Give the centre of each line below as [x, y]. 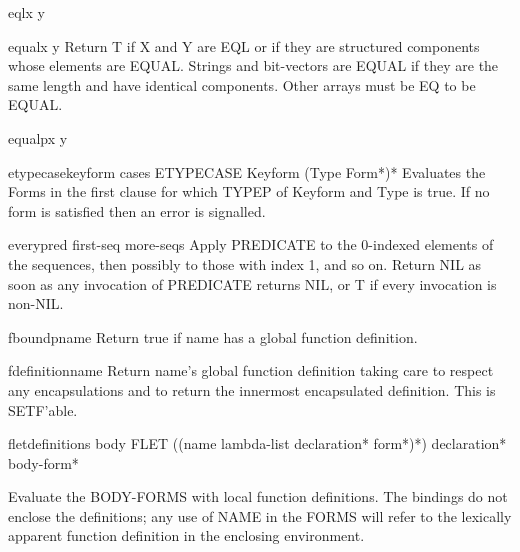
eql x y [26, 12]
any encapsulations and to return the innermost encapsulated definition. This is [252, 389]
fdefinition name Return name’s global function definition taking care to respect [251, 370]
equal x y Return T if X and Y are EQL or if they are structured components [244, 45]
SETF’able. [43, 409]
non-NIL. [36, 303]
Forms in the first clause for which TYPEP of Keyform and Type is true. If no [249, 191]
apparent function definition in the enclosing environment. [186, 535]
